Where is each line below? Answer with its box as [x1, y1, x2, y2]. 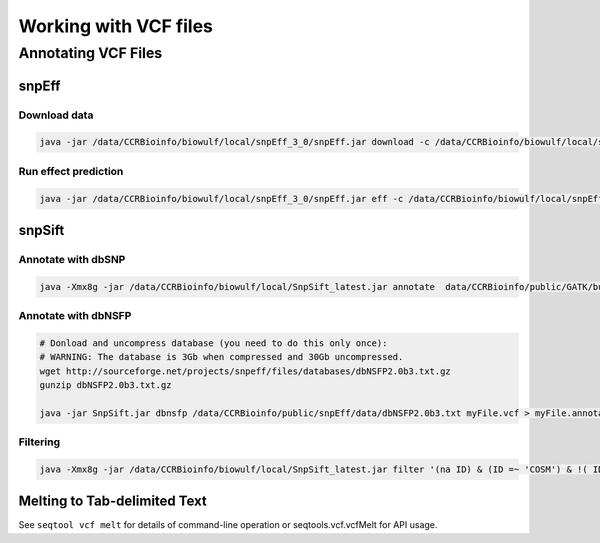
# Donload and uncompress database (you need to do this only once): [39, 337, 388, 349]
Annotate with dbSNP [18, 252, 126, 266]
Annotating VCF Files [18, 44, 163, 62]
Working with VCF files [18, 15, 214, 37]
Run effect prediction [18, 164, 124, 178]
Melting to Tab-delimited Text [18, 493, 207, 510]
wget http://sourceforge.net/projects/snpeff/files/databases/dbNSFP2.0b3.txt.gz [39, 365, 452, 377]
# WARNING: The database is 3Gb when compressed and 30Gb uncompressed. [39, 351, 404, 363]
